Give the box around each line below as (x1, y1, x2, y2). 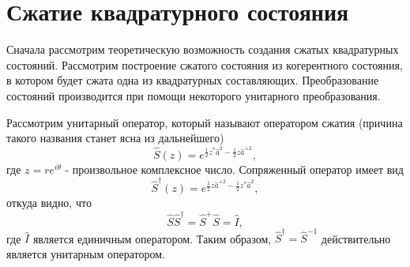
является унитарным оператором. (6, 245, 165, 261)
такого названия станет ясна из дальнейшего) (6, 130, 224, 146)
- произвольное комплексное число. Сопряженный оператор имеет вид (65, 160, 404, 177)
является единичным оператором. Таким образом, (32, 230, 272, 246)
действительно (321, 230, 391, 246)
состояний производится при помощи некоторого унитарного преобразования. (6, 87, 381, 103)
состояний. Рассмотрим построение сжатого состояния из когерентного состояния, (6, 56, 403, 73)
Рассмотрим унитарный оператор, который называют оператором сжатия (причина (6, 114, 403, 130)
